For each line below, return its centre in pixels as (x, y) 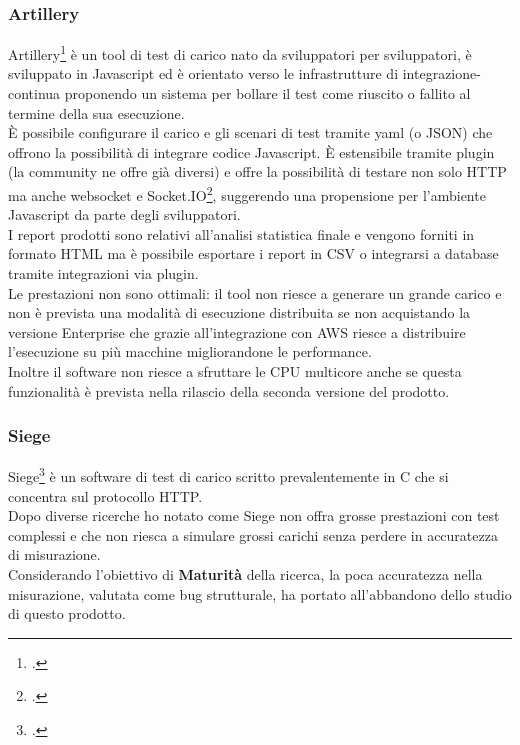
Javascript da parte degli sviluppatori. (124, 214)
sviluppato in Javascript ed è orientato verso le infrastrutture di (203, 73)
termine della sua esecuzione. (96, 112)
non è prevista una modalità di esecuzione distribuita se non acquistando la (239, 312)
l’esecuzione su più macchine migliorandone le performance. (190, 351)
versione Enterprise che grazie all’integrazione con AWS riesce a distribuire (237, 331)
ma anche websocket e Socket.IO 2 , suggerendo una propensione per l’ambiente (247, 193)
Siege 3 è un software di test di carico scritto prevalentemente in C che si (228, 475)
